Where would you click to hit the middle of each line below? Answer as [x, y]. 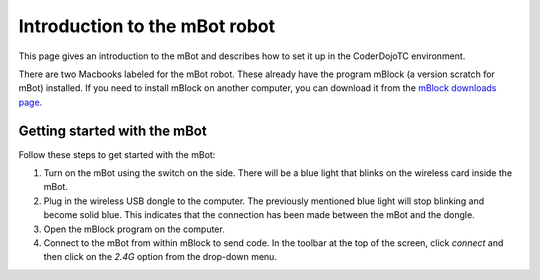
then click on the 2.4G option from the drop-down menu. [160, 257]
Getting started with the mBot [112, 130]
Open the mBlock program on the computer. [134, 229]
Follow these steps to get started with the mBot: [117, 154]
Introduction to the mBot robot [147, 26]
